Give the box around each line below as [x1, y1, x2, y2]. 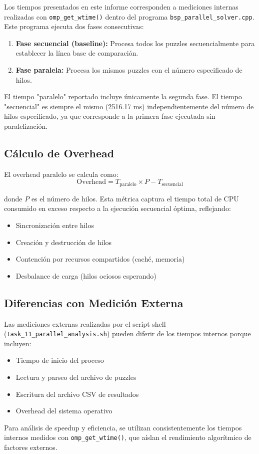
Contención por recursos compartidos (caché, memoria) [15, 254, 185, 264]
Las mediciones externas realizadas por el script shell [4, 318, 166, 329]
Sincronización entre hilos [15, 220, 94, 231]
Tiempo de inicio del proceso [15, 355, 104, 365]
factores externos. [4, 442, 57, 452]
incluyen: [4, 338, 31, 348]
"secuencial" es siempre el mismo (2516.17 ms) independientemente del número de [4, 101, 254, 111]
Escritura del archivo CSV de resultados [15, 388, 139, 399]
